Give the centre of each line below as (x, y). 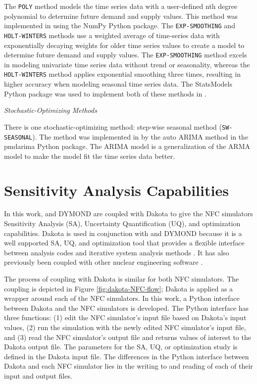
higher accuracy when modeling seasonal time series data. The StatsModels (118, 84)
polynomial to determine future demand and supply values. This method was (121, 16)
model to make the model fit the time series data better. (90, 156)
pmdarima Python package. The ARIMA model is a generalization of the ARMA (127, 146)
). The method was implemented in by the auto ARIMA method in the (140, 136)
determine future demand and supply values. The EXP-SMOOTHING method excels (126, 55)
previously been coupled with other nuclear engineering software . (103, 262)
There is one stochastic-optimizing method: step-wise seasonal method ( (113, 126)
